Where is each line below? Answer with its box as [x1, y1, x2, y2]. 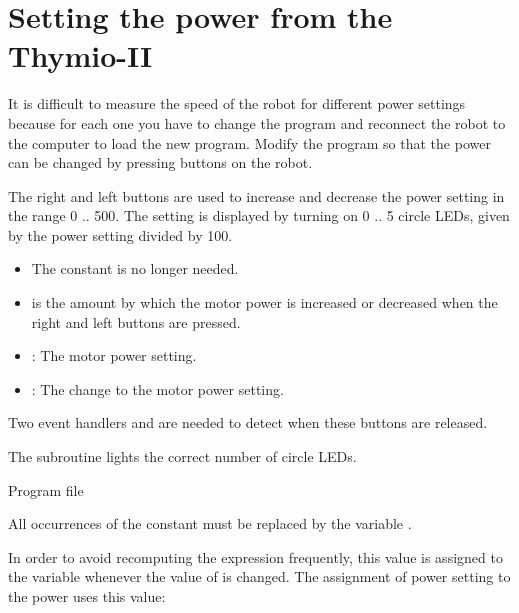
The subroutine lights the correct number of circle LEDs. [8, 446, 357, 467]
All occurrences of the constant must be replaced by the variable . [8, 513, 412, 534]
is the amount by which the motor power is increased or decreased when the [31, 292, 498, 313]
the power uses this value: [8, 586, 166, 606]
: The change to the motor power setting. [31, 378, 284, 399]
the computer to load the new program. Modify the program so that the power [8, 132, 491, 153]
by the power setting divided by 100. [8, 224, 233, 245]
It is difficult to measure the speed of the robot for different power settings [8, 93, 466, 114]
